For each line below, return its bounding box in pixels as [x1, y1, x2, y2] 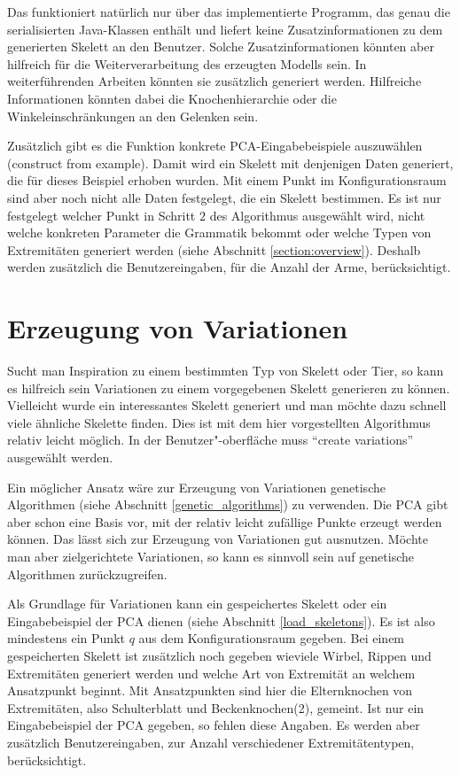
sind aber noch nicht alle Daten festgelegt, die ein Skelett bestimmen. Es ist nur [7, 188, 441, 206]
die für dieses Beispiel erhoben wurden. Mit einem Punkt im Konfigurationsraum [7, 171, 447, 190]
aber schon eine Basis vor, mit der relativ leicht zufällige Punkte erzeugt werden [7, 512, 442, 531]
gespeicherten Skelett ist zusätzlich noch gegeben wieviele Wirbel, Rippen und [7, 646, 432, 664]
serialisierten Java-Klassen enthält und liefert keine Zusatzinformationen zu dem [7, 19, 443, 38]
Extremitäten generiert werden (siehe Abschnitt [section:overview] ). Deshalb [7, 240, 421, 259]
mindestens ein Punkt [7, 629, 125, 647]
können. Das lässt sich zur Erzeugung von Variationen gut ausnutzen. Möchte [7, 530, 428, 548]
